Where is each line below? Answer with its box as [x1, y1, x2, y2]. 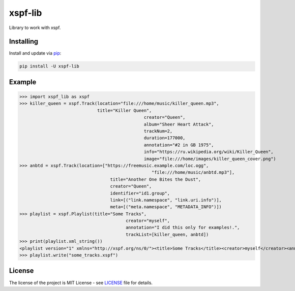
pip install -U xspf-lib [19, 64, 80, 69]
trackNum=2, [144, 128, 173, 134]
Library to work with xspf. [9, 25, 61, 31]
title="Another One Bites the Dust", [110, 176, 201, 182]
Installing [9, 37, 39, 46]
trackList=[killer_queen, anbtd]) [125, 231, 209, 237]
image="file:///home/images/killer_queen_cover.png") [144, 156, 276, 162]
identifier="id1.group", [110, 190, 170, 196]
